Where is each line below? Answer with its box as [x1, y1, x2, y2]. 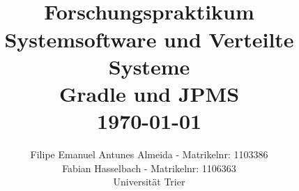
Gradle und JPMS [59, 79, 240, 107]
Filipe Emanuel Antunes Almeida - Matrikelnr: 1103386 [30, 147, 268, 162]
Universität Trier [113, 174, 185, 189]
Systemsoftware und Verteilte [4, 24, 294, 53]
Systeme [108, 52, 190, 80]
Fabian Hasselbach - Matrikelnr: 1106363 [62, 160, 236, 175]
